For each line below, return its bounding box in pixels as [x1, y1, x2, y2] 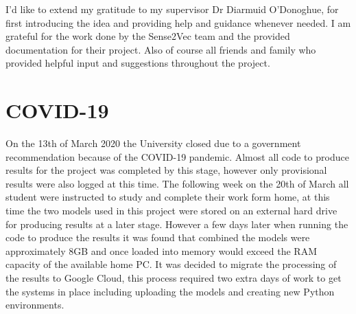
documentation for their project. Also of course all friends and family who [5, 42, 316, 56]
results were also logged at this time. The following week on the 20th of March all [5, 176, 349, 190]
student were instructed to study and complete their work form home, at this [5, 190, 330, 204]
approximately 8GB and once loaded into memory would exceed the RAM [5, 243, 317, 258]
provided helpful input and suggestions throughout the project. [5, 56, 270, 70]
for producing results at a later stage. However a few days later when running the [5, 216, 348, 231]
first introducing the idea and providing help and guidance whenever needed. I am [5, 15, 351, 30]
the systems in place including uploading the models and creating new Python [5, 284, 335, 298]
